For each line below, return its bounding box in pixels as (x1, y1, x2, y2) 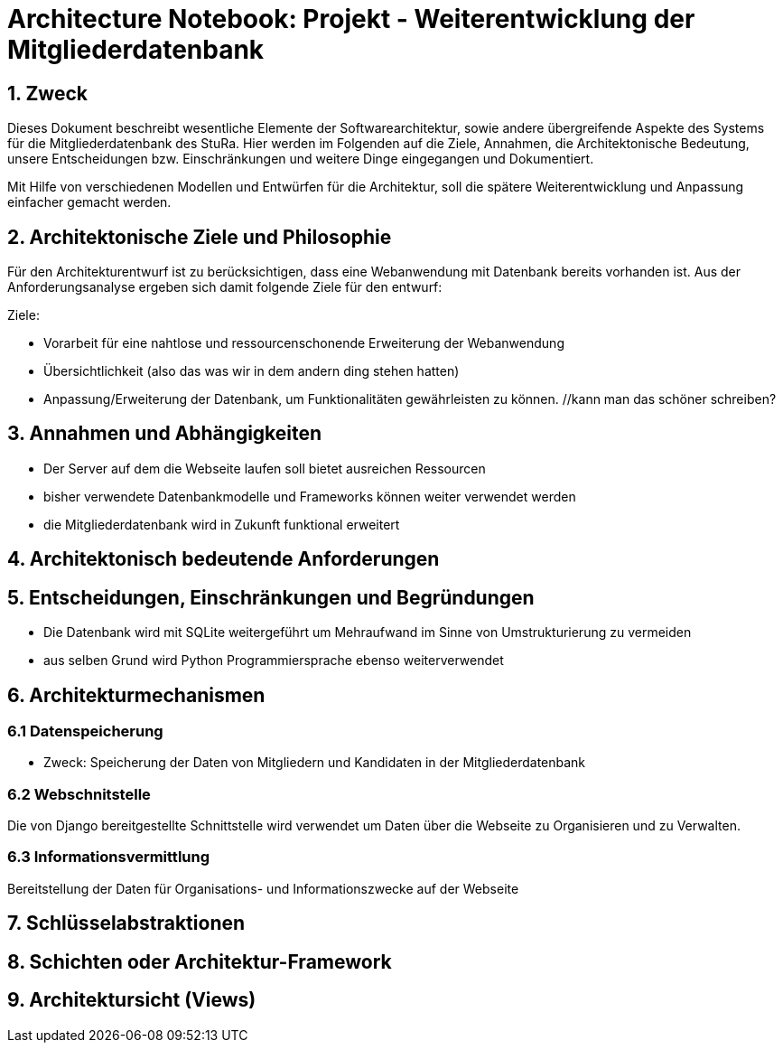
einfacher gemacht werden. (7, 194, 172, 211)
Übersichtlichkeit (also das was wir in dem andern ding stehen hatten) (43, 363, 460, 380)
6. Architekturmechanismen (7, 683, 266, 707)
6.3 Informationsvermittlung (7, 848, 210, 867)
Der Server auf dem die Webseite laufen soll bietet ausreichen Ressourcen (43, 460, 486, 476)
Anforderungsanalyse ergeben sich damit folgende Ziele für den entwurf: (7, 279, 443, 295)
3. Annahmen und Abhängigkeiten (7, 422, 322, 445)
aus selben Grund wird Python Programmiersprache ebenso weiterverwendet (43, 652, 504, 669)
